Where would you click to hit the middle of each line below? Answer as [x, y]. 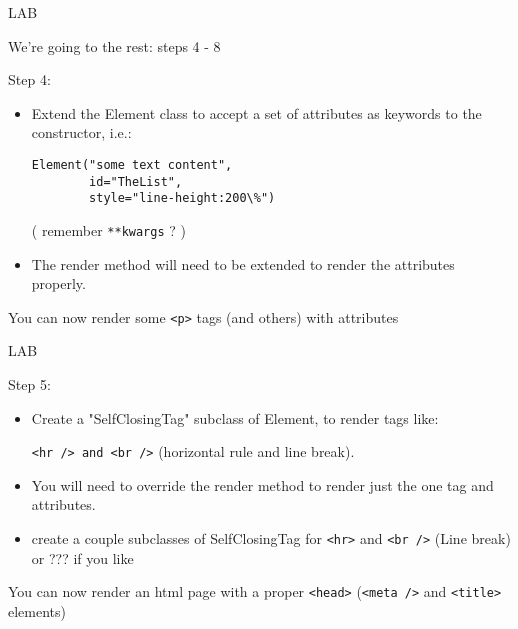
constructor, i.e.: [81, 132]
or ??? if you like [82, 557]
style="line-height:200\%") [182, 198]
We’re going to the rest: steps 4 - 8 [114, 45]
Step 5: [29, 384]
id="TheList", [136, 181]
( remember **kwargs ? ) [108, 229]
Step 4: [29, 79]
